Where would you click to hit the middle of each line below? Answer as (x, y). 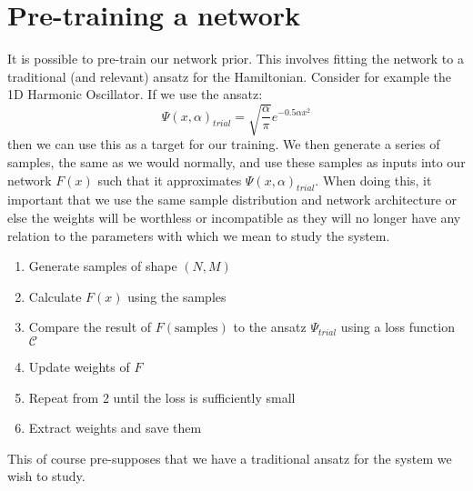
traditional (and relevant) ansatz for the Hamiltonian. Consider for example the (230, 76)
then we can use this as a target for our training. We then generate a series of (224, 144)
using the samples (177, 296)
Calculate (55, 296)
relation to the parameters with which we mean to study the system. (199, 235)
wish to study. (46, 476)
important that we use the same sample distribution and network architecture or (232, 200)
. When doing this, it (373, 180)
